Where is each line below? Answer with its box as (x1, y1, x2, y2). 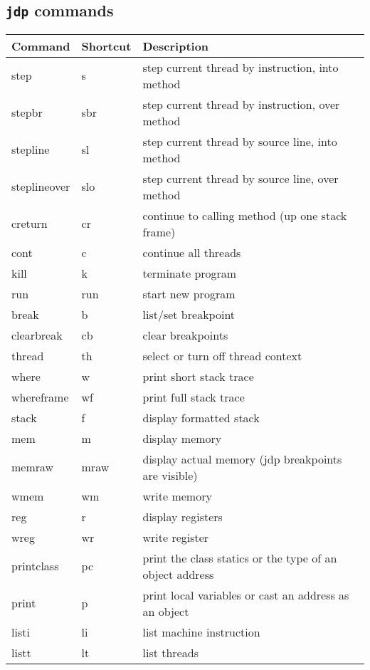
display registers (142, 508, 223, 525)
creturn (11, 215, 48, 232)
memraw (11, 459, 54, 476)
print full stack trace (142, 388, 245, 405)
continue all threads (142, 244, 241, 261)
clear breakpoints (142, 326, 228, 343)
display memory (142, 429, 222, 446)
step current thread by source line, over (142, 169, 339, 187)
